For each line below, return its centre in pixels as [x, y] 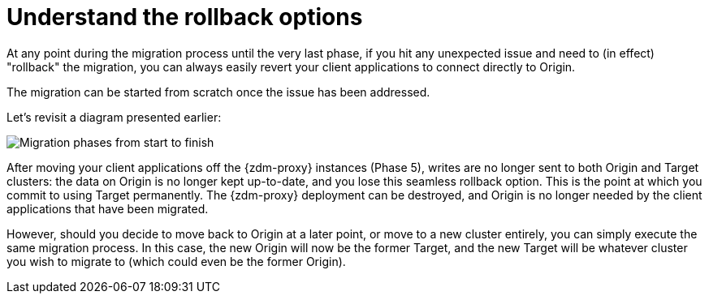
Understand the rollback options [185, 17]
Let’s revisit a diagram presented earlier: [114, 117]
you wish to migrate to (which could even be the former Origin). [176, 261]
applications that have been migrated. [108, 208]
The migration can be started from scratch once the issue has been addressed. [218, 92]
